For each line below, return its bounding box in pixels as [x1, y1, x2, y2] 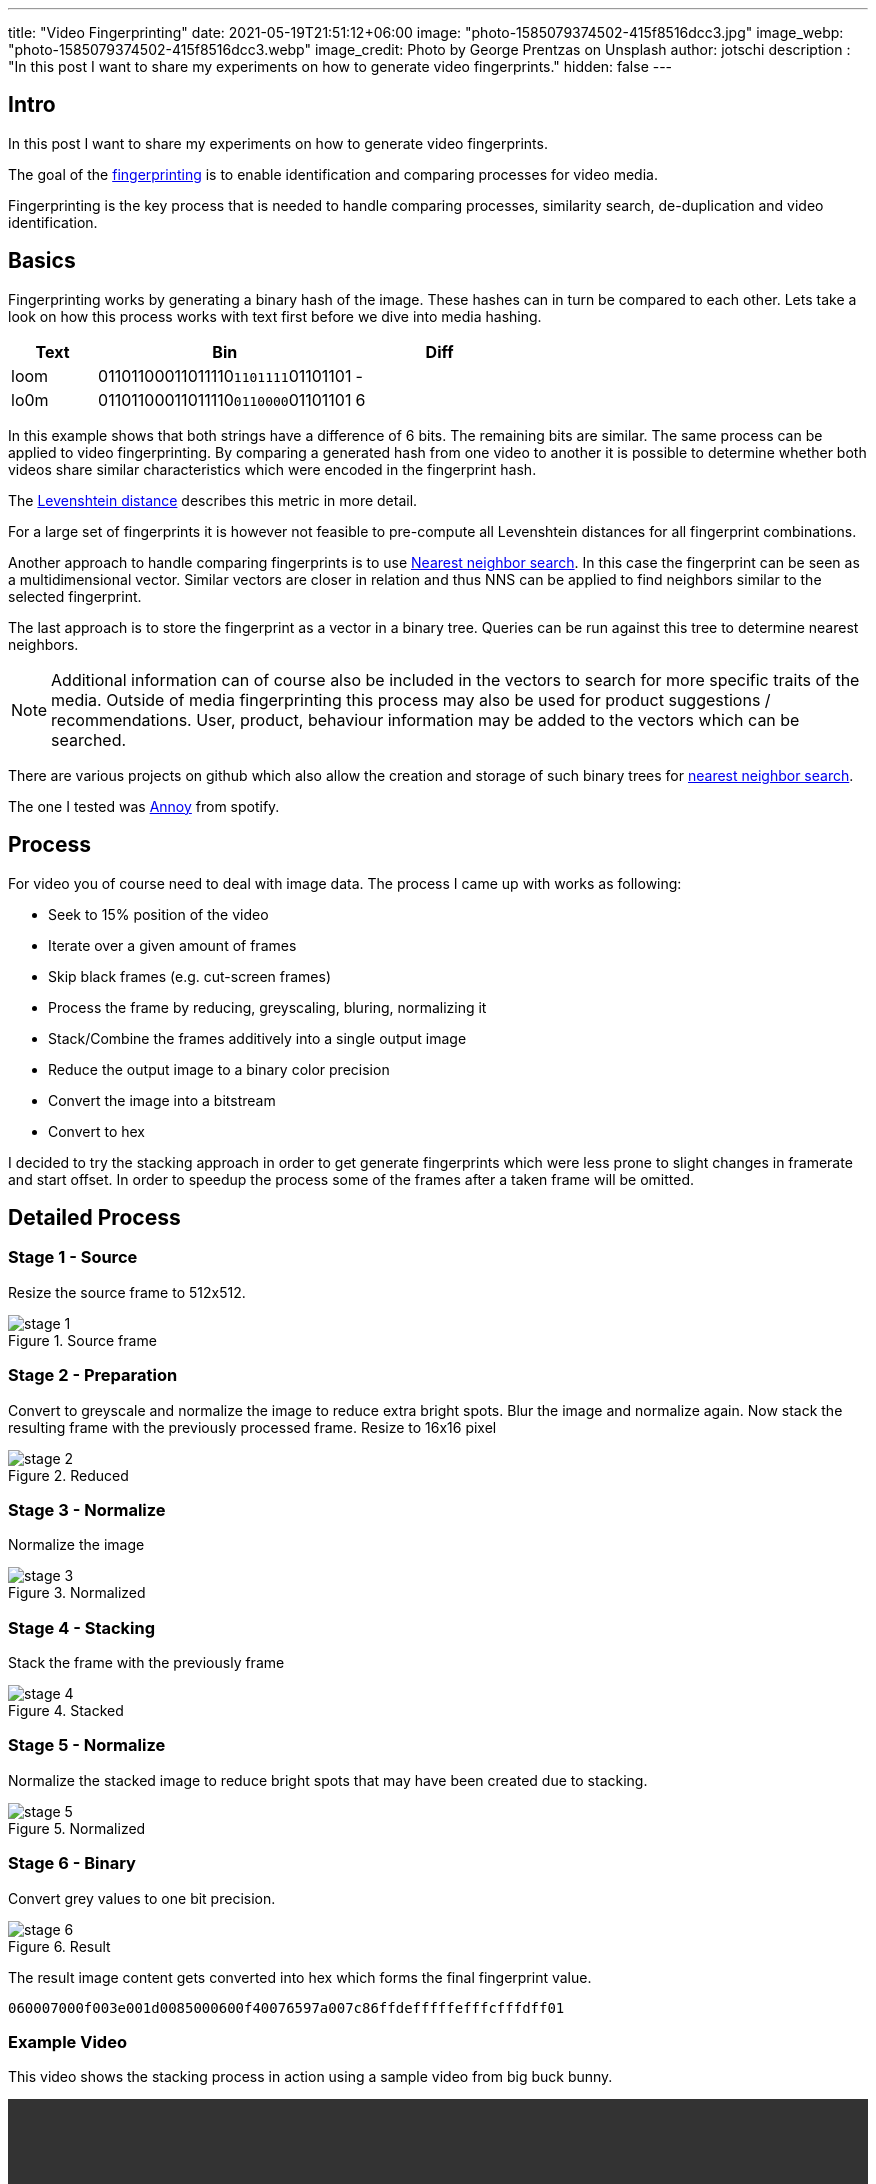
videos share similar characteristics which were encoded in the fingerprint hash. [8, 460, 537, 478]
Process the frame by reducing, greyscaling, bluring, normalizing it [48, 998, 487, 1016]
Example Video [8, 2031, 127, 2052]
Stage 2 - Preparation [8, 1365, 178, 1386]
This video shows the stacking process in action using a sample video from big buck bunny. [8, 2068, 613, 2086]
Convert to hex [48, 1122, 145, 1140]
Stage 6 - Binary [8, 1853, 136, 1874]
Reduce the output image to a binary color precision [48, 1060, 390, 1078]
